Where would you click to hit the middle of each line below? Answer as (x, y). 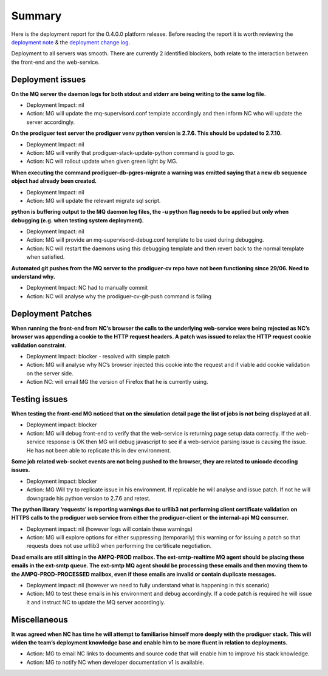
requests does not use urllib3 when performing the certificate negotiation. (119, 546)
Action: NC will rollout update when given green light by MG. (102, 162)
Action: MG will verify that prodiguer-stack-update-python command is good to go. (131, 152)
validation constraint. (39, 345)
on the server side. (50, 373)
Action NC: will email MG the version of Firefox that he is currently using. (118, 382)
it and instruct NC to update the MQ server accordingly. (96, 602)
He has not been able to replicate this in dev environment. (99, 450)
